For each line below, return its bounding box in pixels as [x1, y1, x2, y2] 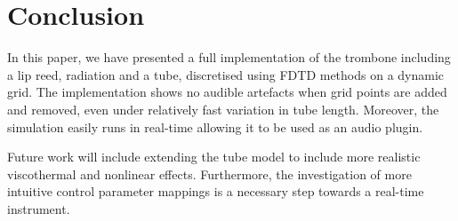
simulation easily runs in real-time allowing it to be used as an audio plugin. [7, 117, 423, 136]
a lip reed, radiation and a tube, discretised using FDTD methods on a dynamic [7, 65, 445, 83]
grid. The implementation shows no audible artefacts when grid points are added [7, 83, 447, 101]
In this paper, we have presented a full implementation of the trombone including [7, 48, 451, 67]
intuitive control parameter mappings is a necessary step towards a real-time [7, 182, 424, 201]
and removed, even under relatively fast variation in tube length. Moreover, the [7, 99, 439, 118]
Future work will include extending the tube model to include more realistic [7, 147, 421, 166]
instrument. [7, 199, 70, 217]
